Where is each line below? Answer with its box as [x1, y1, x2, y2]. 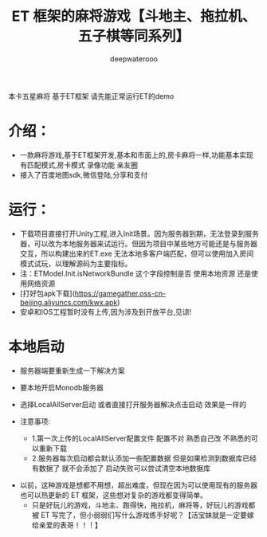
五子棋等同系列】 [77, 27, 190, 45]
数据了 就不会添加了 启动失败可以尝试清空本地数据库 [38, 463, 211, 472]
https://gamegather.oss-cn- [74, 288, 166, 298]
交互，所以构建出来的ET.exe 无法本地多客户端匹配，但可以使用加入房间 [19, 249, 254, 258]
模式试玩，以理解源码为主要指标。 [19, 258, 132, 268]
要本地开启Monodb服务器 [19, 382, 104, 392]
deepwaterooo [110, 53, 158, 64]
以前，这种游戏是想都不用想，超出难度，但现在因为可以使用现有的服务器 [19, 480, 257, 490]
